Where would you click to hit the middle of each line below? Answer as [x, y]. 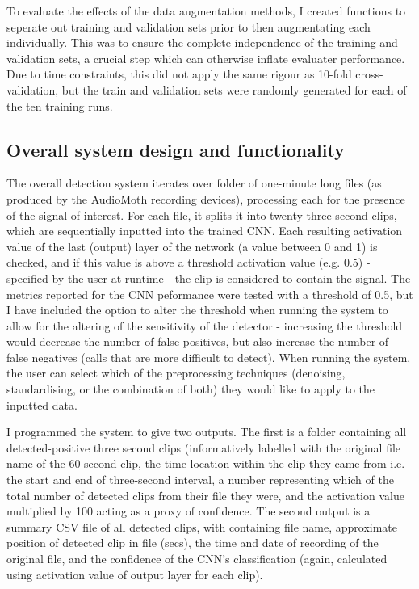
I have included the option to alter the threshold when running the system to [197, 310]
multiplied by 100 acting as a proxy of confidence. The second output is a [189, 511]
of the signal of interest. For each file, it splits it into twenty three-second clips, [202, 215]
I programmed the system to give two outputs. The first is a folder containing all [207, 432]
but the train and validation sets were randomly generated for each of [234, 89]
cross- [369, 74]
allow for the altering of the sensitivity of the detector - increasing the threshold [205, 325]
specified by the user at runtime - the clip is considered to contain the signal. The [209, 278]
